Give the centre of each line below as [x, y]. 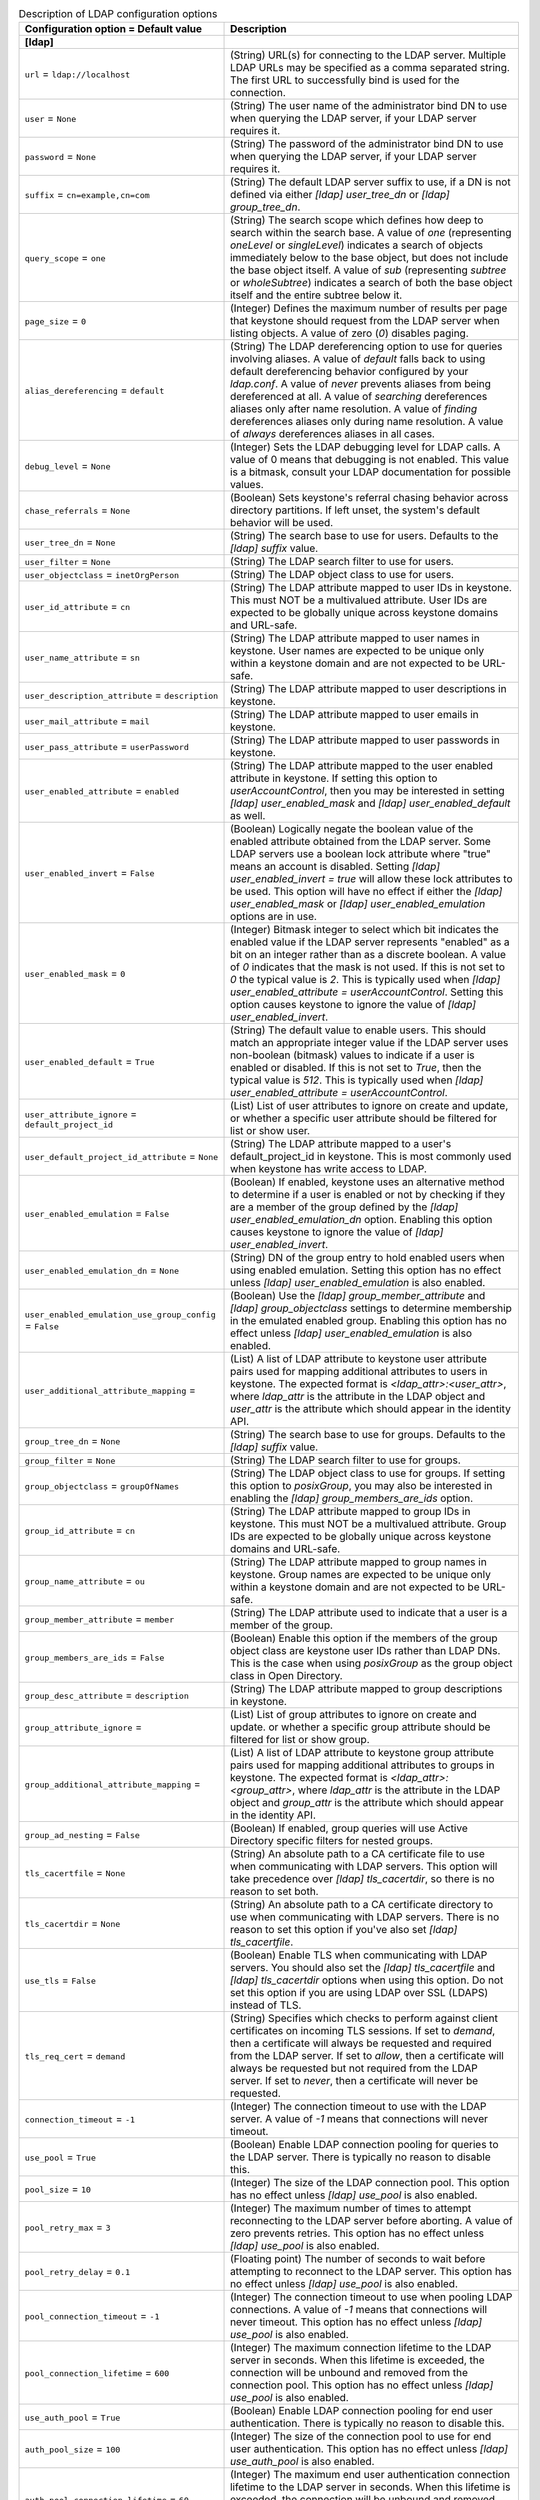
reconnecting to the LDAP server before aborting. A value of [372, 2221]
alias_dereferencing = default [94, 390]
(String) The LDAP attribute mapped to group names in [358, 1562]
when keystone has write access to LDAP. [328, 1169]
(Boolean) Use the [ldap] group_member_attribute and [358, 1296]
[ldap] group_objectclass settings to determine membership [371, 1308]
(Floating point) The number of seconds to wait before [358, 2259]
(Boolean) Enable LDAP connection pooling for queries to [364, 2145]
